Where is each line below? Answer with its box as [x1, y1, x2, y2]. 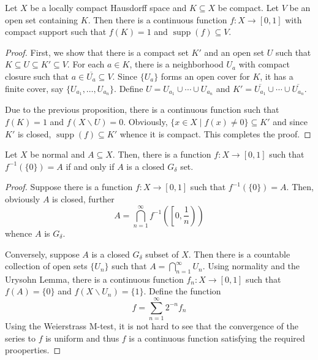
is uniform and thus [45, 331, 119, 344]
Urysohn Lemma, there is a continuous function [5, 272, 184, 285]
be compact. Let [218, 1, 279, 13]
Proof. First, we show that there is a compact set [5, 45, 189, 58]
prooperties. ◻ [5, 343, 61, 356]
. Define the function [143, 285, 221, 297]
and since [273, 115, 308, 128]
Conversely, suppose [5, 247, 80, 260]
